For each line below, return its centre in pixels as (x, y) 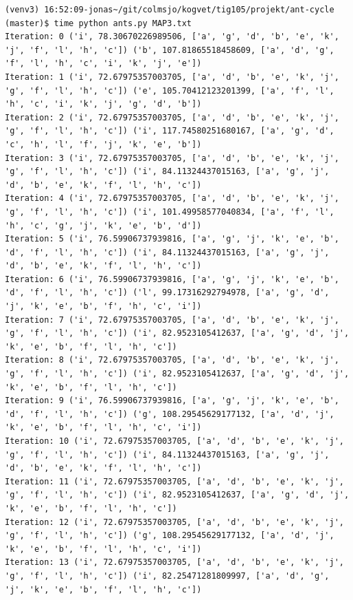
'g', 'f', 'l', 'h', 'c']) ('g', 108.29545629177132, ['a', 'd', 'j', (170, 536)
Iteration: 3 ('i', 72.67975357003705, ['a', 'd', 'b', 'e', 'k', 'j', (172, 158)
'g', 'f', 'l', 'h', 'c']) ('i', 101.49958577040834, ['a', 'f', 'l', (170, 212)
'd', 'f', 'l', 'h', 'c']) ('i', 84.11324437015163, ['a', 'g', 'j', (167, 252)
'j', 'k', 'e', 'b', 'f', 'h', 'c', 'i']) (103, 307)
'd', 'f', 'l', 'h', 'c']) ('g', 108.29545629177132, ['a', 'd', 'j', (170, 414)
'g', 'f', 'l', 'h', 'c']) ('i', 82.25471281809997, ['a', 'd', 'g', (167, 576)
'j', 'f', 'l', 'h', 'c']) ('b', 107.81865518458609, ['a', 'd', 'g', (170, 50)
